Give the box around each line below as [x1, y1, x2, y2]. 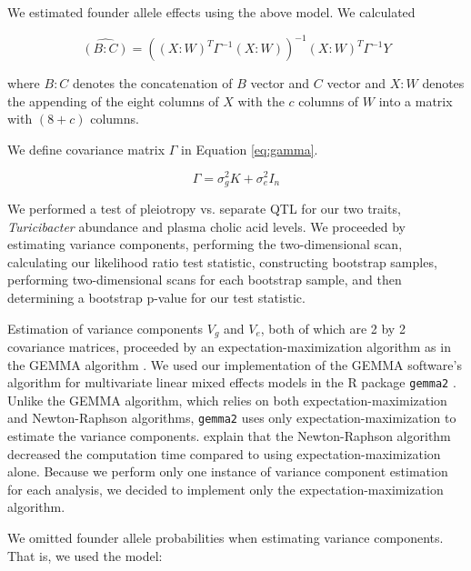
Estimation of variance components [7, 318, 204, 337]
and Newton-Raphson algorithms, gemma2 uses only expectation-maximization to [7, 408, 456, 427]
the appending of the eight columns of [7, 91, 219, 110]
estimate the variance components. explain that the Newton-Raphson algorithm [7, 426, 451, 446]
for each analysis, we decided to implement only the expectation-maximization [7, 479, 444, 498]
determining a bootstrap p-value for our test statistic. [7, 287, 306, 306]
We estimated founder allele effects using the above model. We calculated [7, 3, 416, 21]
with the [237, 91, 285, 110]
